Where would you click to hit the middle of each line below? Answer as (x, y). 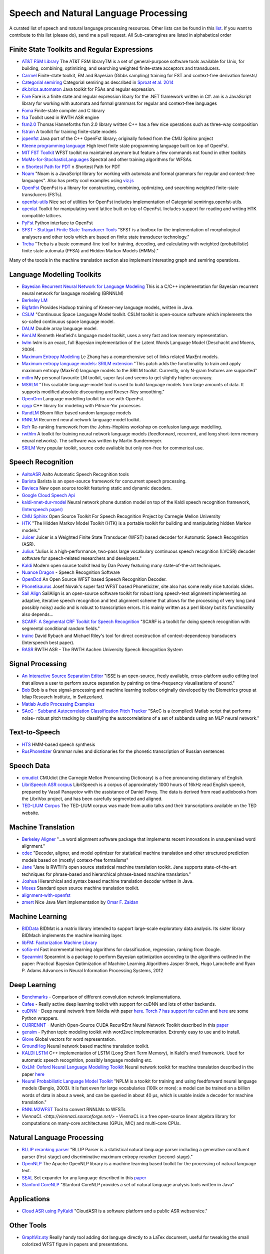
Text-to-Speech (34, 732)
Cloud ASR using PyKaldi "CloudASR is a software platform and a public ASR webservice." (114, 1211)
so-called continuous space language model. (68, 322)
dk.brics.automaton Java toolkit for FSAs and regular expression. (88, 89)
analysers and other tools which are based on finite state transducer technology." (105, 237)
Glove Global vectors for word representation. (69, 1039)
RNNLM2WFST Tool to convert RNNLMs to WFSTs (74, 1109)
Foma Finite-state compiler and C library (63, 110)
